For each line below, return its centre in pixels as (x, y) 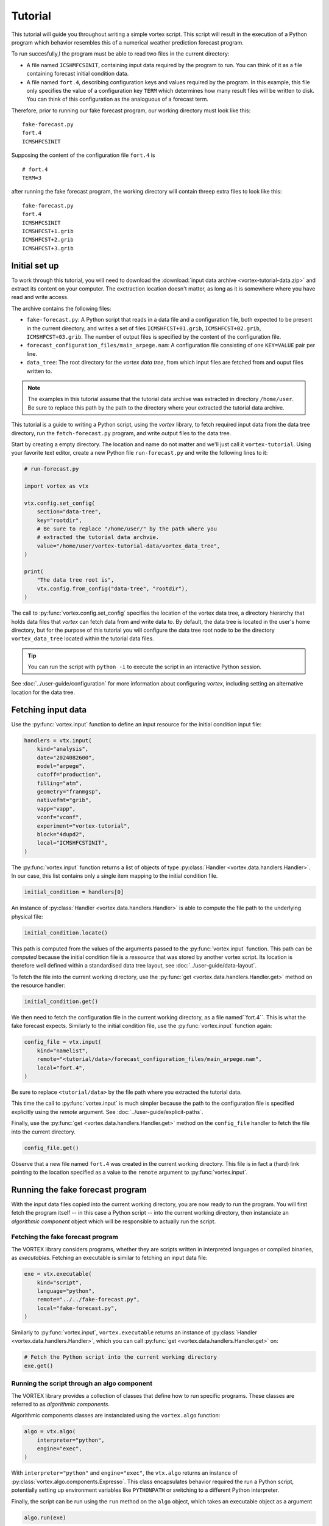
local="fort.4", (61, 1068)
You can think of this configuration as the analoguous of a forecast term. (118, 99)
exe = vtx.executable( (58, 1274)
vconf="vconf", (59, 817)
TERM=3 (32, 178)
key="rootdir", (59, 520)
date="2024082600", (66, 758)
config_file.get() (51, 1148)
